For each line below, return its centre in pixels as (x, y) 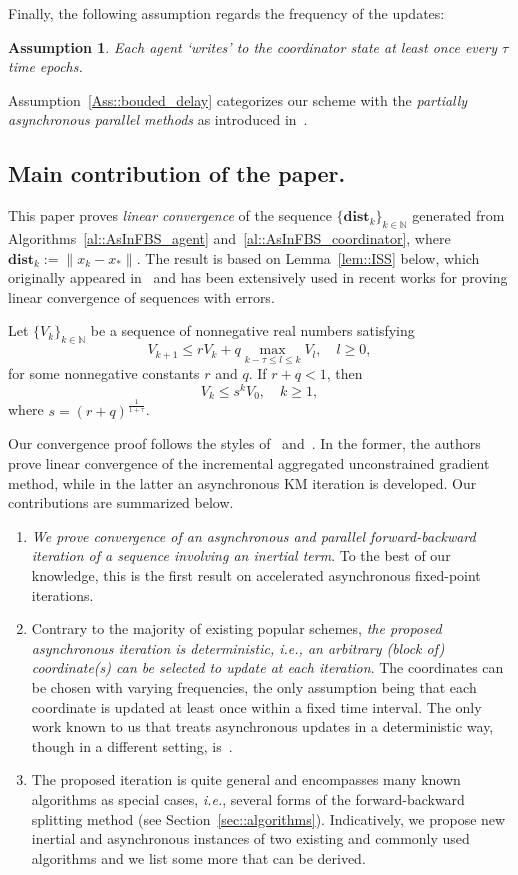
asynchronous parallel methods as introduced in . (158, 119)
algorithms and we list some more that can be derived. (198, 857)
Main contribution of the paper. (177, 173)
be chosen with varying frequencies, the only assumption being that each (254, 686)
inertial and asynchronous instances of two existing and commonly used (250, 838)
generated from (458, 215)
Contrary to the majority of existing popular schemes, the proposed (236, 628)
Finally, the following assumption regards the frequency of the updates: (226, 13)
